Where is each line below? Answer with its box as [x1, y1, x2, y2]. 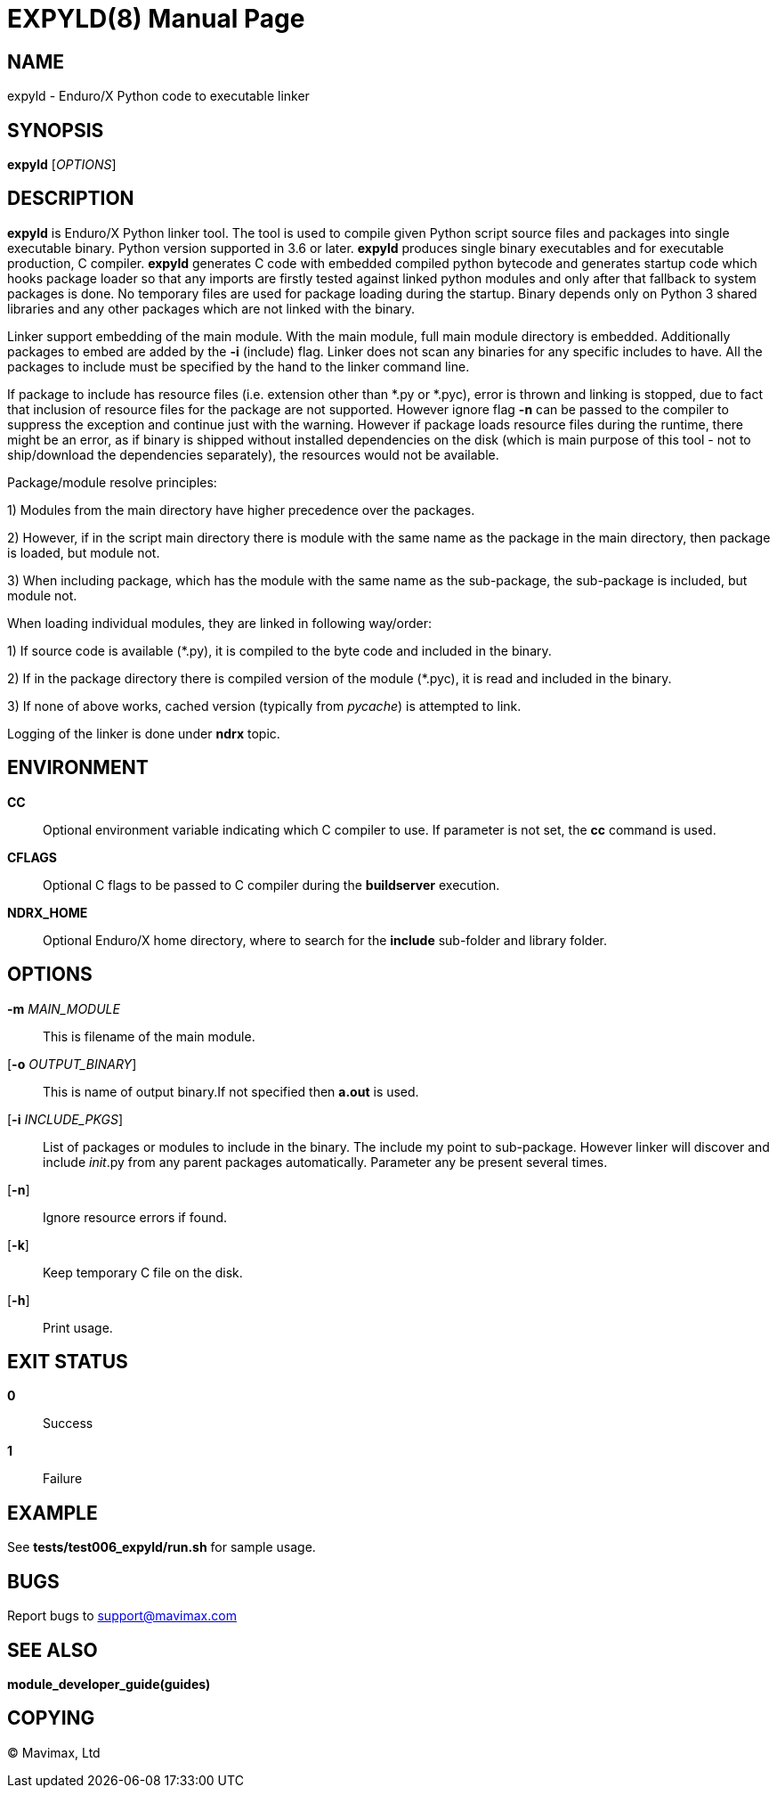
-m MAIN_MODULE [7, 1000, 120, 1016]
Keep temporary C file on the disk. [43, 1264, 243, 1280]
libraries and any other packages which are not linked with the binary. [7, 300, 416, 316]
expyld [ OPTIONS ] [7, 157, 117, 173]
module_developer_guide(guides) [7, 1676, 211, 1692]
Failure [43, 1471, 83, 1487]
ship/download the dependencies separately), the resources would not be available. [7, 446, 499, 462]
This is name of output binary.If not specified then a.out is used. [43, 1083, 419, 1099]
